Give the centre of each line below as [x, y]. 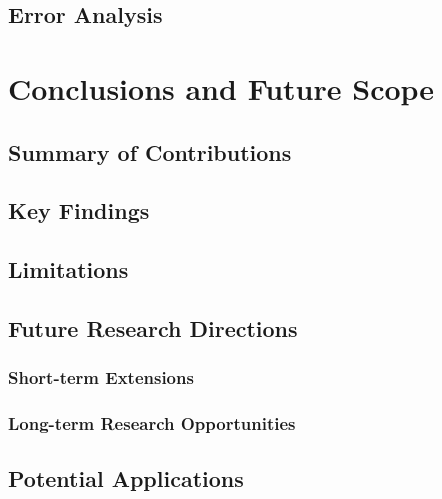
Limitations [68, 269]
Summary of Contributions [150, 151]
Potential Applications [126, 478]
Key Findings [79, 210]
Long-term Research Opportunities [152, 423]
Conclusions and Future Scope [221, 87]
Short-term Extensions [101, 377]
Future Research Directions [153, 327]
